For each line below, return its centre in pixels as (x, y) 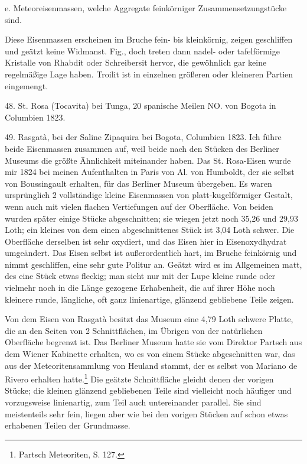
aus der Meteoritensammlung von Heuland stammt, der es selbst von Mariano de (151, 365)
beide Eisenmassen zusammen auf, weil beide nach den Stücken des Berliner (142, 148)
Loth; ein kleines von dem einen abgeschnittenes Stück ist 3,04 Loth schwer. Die (150, 230)
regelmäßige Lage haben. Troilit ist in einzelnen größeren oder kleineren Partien (149, 74)
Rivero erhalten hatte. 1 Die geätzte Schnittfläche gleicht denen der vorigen (139, 378)
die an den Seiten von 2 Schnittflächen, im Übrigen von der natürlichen (134, 330)
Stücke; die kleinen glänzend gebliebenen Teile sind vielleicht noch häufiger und (148, 390)
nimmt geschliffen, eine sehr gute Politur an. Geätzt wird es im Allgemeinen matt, (153, 264)
